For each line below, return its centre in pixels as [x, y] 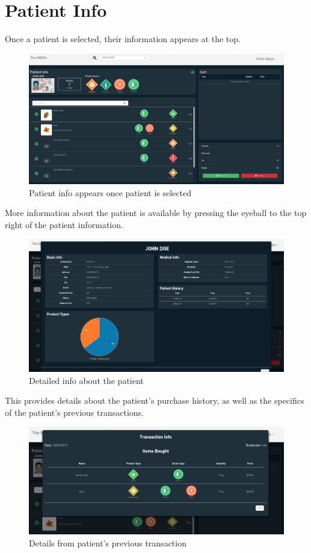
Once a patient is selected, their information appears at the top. [123, 39]
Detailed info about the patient [86, 380]
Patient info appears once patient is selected [110, 192]
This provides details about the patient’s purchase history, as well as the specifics [155, 400]
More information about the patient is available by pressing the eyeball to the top [156, 213]
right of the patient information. [64, 224]
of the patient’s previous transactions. [75, 412]
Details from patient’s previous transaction [108, 542]
